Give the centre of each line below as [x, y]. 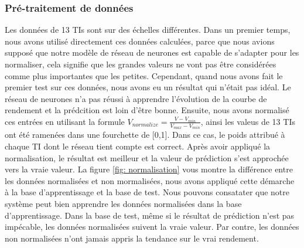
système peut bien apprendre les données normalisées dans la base [123, 203]
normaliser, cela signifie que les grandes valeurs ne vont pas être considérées [141, 64]
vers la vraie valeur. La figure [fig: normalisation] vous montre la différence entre [149, 169]
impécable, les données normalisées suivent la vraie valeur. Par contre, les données [152, 227]
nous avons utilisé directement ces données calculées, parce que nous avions [140, 41]
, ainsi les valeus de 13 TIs [248, 121]
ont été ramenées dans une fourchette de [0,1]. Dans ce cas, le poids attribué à [145, 135]
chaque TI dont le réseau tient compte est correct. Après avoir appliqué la [138, 146]
